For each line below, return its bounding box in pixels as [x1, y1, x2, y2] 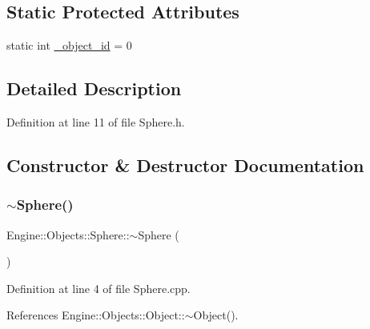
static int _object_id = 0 [6, 37, 132, 54]
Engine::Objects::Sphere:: [6, 226, 130, 243]
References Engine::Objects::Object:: [6, 307, 185, 323]
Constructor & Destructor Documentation [6, 152, 364, 177]
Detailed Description [6, 76, 182, 101]
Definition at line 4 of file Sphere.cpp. [6, 279, 191, 296]
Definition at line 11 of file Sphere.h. [6, 114, 185, 130]
